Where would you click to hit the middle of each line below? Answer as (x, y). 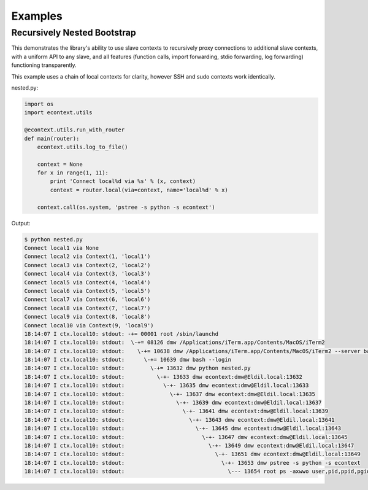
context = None (60, 164)
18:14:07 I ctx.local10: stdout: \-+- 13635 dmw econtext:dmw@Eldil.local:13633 (167, 386)
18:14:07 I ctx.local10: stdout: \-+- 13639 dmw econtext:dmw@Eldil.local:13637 (173, 403)
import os (39, 104)
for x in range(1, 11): (73, 173)
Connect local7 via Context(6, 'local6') (87, 300)
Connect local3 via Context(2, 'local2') (87, 265)
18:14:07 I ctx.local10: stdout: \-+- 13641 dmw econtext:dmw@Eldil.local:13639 (176, 411)
